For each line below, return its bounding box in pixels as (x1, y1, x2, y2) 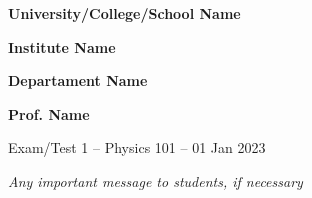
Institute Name (8, 36, 116, 57)
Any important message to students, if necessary (8, 170, 303, 191)
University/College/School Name (8, 3, 241, 23)
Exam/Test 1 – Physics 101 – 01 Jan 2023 (8, 137, 266, 158)
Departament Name (8, 70, 148, 91)
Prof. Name (8, 103, 90, 124)
